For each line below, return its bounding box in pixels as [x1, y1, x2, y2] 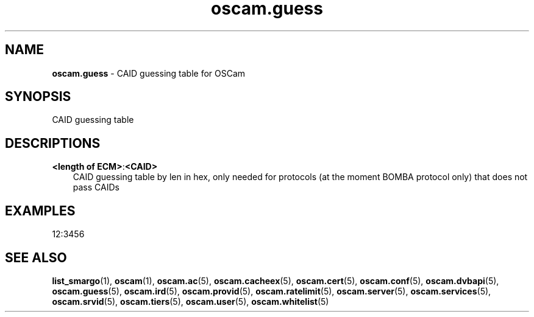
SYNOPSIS [5, 89, 71, 105]
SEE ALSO [5, 249, 67, 265]
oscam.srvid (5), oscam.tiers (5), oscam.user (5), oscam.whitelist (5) [52, 296, 329, 307]
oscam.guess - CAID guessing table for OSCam [52, 68, 246, 78]
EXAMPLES [5, 203, 76, 218]
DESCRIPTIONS [5, 135, 101, 151]
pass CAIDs [73, 182, 119, 193]
